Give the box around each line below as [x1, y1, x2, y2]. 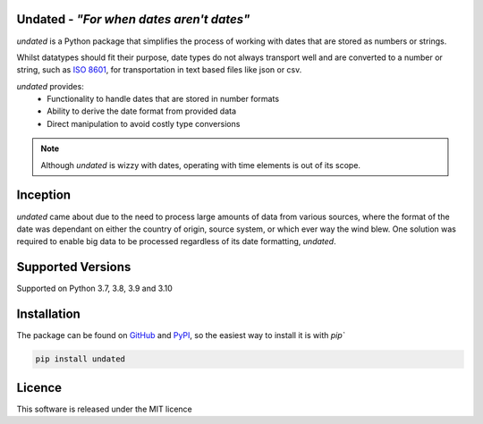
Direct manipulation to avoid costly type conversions [47, 118, 241, 129]
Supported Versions [16, 259, 131, 275]
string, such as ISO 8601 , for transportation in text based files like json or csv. [16, 64, 302, 75]
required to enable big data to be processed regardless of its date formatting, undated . [16, 236, 336, 247]
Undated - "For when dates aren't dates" [16, 12, 250, 27]
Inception [16, 188, 72, 203]
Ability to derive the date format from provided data [47, 106, 237, 116]
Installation [16, 307, 80, 322]
